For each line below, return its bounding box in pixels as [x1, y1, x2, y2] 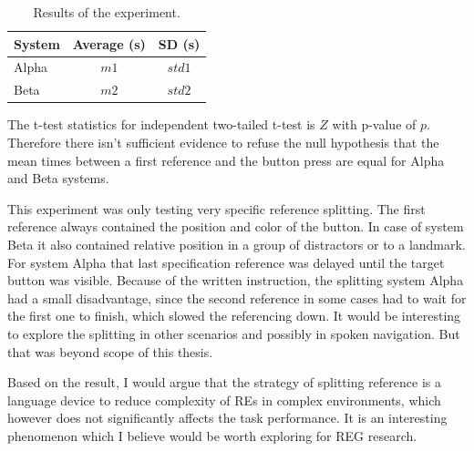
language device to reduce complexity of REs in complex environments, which [7, 390, 441, 409]
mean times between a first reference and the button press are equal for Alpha [7, 150, 445, 169]
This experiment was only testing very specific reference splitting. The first [7, 199, 426, 218]
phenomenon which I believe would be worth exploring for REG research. [7, 425, 417, 445]
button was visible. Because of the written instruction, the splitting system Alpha [7, 271, 464, 290]
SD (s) [158, 34, 201, 53]
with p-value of [332, 115, 417, 134]
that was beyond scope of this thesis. [7, 342, 213, 361]
